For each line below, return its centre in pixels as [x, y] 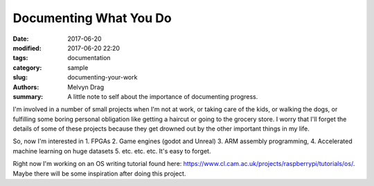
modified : [27, 48]
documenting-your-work [103, 77]
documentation [89, 58]
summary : [28, 96]
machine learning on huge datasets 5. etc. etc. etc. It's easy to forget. [112, 151]
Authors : [26, 87]
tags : [20, 58]
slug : [20, 77]
